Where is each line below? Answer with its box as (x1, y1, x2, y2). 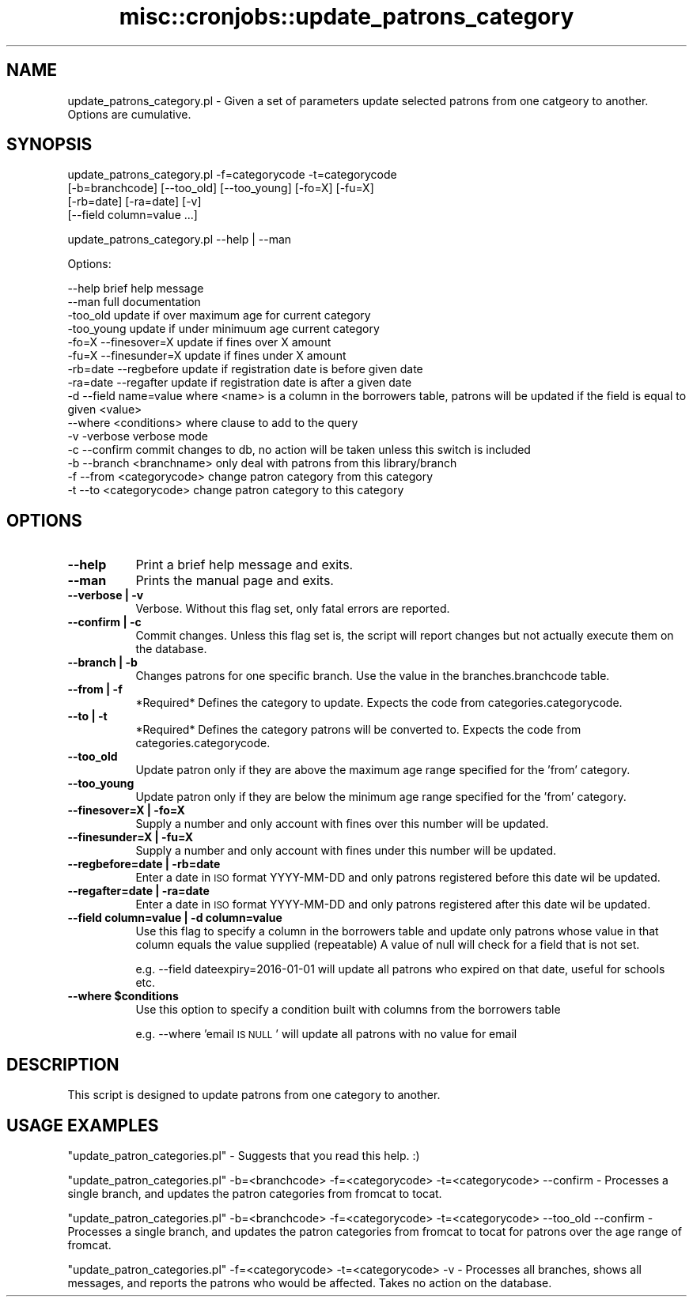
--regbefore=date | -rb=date (67, 857, 221, 871)
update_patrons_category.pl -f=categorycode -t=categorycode (67, 168, 397, 182)
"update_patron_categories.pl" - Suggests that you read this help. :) (67, 1148, 420, 1162)
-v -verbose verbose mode (67, 429, 208, 444)
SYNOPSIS (6, 134, 93, 155)
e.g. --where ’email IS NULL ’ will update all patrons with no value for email (135, 1027, 517, 1041)
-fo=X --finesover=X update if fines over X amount (67, 335, 331, 349)
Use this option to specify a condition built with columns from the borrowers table (135, 1003, 561, 1017)
